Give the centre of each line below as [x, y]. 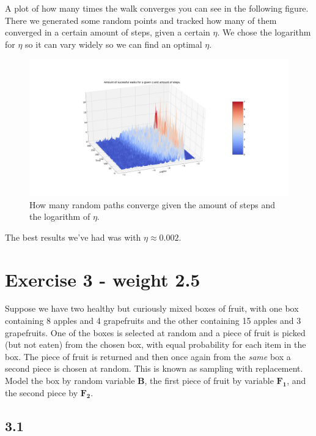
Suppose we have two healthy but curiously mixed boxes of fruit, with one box [152, 308]
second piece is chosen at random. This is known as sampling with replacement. [154, 368]
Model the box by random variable [70, 381]
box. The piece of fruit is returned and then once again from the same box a [148, 356]
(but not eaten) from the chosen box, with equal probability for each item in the [156, 344]
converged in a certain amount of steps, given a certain [108, 32]
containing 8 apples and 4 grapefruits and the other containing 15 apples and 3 [153, 321]
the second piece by [42, 392]
